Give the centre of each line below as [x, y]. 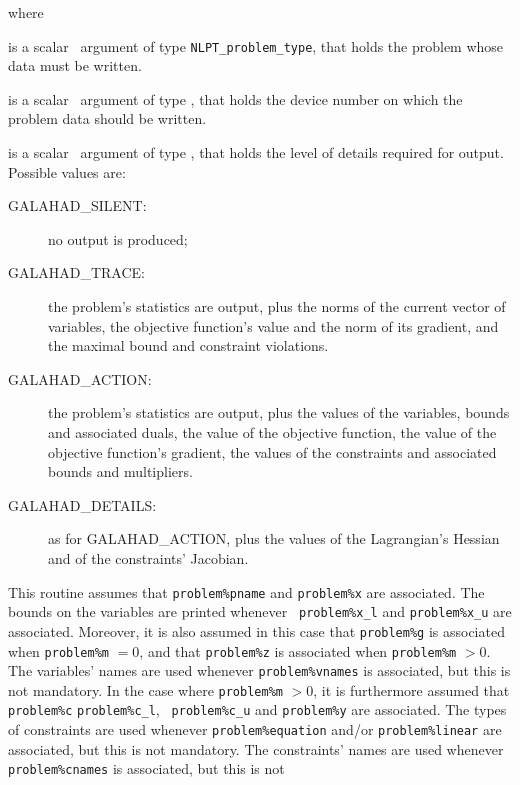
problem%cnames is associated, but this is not [146, 768]
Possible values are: [67, 171]
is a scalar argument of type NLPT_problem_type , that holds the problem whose [256, 45]
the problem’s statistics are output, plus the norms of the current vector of [277, 306]
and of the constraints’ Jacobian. [148, 557]
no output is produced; [118, 238]
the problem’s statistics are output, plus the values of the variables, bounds [279, 412]
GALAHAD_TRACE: [76, 272]
